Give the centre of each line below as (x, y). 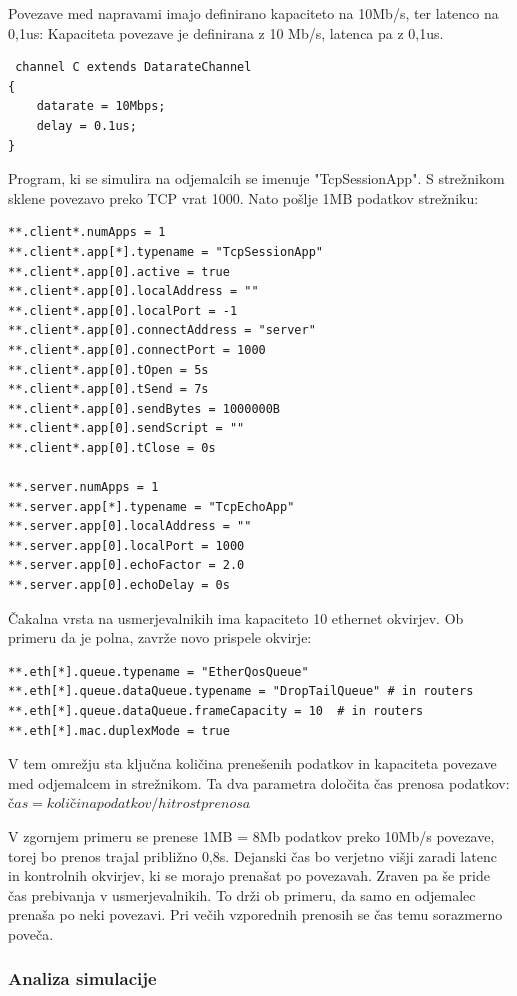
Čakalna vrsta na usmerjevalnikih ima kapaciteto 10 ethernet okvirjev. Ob (236, 617)
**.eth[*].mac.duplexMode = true (119, 730)
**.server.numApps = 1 (83, 487)
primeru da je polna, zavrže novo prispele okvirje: (160, 637)
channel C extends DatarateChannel (133, 67)
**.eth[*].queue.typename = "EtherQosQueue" (158, 671)
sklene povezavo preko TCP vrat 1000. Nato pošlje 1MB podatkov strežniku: (243, 197)
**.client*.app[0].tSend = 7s (108, 389)
